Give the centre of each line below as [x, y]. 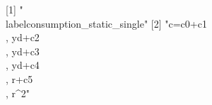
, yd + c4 [23, 65]
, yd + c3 [23, 51]
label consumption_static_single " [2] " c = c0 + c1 [106, 23]
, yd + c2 [23, 37]
